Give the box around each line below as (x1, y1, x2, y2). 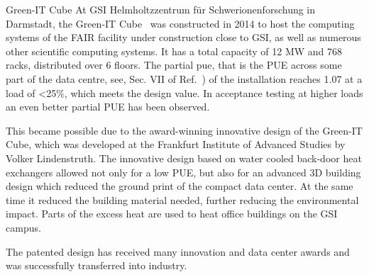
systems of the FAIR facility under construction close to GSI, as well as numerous (6, 30, 361, 45)
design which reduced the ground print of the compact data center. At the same (6, 179, 353, 193)
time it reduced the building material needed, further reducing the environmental (6, 192, 359, 207)
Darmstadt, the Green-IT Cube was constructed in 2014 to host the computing (6, 16, 355, 30)
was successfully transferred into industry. (6, 258, 187, 273)
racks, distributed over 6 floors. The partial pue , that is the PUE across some (6, 57, 342, 72)
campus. (6, 220, 41, 234)
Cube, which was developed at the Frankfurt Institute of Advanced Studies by (6, 137, 346, 152)
